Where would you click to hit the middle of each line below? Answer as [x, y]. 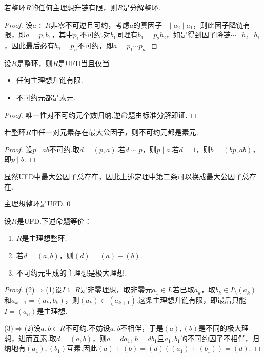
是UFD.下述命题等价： [54, 220]
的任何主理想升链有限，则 [74, 7]
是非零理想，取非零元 [116, 290]
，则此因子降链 [218, 24]
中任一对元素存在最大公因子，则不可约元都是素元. [115, 132]
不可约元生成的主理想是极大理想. [71, 272]
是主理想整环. [44, 238]
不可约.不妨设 [87, 328]
